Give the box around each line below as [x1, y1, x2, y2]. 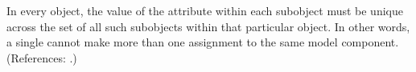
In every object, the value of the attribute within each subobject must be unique [6, 2, 403, 18]
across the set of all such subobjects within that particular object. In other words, [6, 18, 410, 34]
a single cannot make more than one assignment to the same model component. [6, 34, 399, 50]
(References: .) [6, 49, 77, 66]
